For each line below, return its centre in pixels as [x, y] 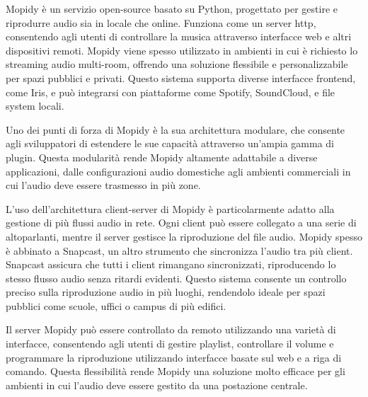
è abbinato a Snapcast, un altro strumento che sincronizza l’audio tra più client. [179, 250]
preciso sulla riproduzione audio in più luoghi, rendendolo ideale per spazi [166, 292]
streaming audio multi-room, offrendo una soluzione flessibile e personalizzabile [177, 64]
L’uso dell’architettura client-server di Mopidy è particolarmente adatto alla [170, 208]
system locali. [35, 106]
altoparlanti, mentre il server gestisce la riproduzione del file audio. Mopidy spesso [184, 236]
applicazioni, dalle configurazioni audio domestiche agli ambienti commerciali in [178, 171]
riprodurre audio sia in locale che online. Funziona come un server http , [161, 22]
